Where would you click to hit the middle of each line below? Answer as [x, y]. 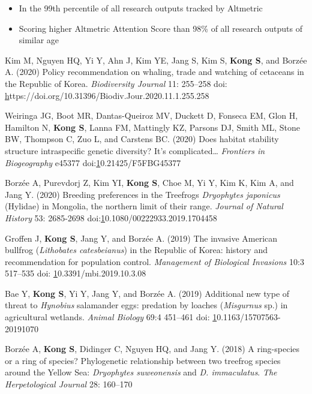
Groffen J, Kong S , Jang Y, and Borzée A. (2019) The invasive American [141, 238]
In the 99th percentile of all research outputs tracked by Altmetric [141, 8]
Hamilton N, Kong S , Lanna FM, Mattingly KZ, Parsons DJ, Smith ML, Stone [153, 127]
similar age [39, 40]
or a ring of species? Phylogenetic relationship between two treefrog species [143, 360]
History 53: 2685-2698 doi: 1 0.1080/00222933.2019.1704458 [111, 217]
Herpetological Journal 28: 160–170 [69, 384]
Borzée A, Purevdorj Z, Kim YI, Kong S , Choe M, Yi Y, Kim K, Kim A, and [149, 183]
